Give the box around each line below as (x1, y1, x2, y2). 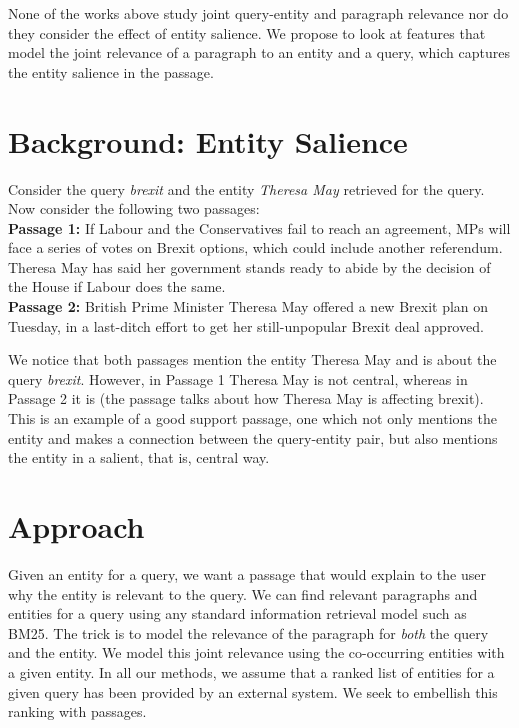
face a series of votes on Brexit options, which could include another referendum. (8, 237, 503, 258)
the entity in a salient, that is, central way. (8, 447, 270, 468)
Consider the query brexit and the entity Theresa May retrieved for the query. (8, 178, 485, 199)
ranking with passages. (8, 701, 147, 722)
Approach (8, 506, 145, 546)
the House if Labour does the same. (8, 276, 226, 297)
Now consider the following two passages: (8, 198, 260, 219)
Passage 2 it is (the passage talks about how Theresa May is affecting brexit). (8, 388, 484, 409)
